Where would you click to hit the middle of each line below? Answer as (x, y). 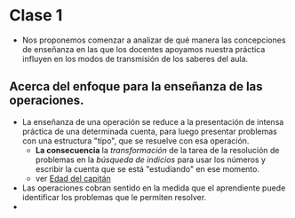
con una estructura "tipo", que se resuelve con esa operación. (136, 140)
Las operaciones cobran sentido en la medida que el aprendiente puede (154, 188)
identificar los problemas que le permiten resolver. (114, 197)
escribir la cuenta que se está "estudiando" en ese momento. (147, 168)
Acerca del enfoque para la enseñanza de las (136, 86)
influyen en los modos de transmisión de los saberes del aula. (135, 58)
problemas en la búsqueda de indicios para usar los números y (151, 160)
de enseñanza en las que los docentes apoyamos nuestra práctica (144, 49)
